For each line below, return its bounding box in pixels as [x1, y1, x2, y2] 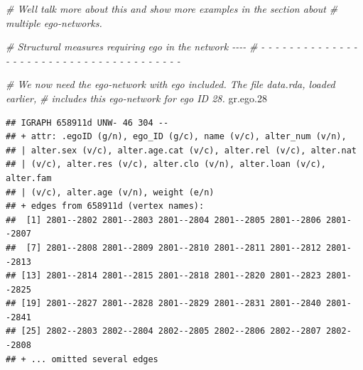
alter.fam [6, 173, 52, 183]
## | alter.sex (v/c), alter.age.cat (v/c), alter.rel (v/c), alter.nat [6, 145, 357, 156]
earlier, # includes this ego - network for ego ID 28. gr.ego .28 [6, 90, 267, 105]
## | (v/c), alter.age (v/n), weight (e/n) [6, 187, 215, 197]
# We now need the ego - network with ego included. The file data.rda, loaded [6, 77, 335, 92]
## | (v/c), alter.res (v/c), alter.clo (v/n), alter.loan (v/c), [6, 159, 327, 170]
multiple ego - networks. [6, 15, 102, 30]
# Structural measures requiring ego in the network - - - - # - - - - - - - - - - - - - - [6, 39, 357, 54]
